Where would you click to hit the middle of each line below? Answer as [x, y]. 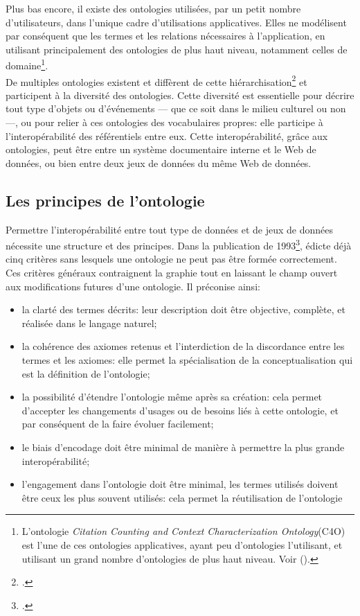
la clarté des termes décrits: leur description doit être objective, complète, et [183, 309]
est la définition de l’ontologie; [86, 373]
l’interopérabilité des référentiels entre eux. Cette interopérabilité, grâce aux [167, 135]
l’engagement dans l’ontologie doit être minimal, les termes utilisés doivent [180, 484]
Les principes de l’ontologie [105, 200]
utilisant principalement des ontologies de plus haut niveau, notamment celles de [177, 49]
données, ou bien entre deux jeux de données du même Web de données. [159, 162]
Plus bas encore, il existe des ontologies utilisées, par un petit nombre [153, 8]
